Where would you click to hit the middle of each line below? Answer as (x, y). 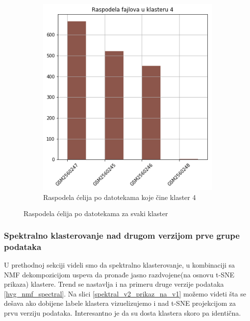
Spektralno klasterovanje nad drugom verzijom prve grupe (122, 235)
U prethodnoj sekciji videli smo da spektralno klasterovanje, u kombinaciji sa (120, 264)
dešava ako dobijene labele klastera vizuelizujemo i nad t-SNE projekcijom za (120, 303)
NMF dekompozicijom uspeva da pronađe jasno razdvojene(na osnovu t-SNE (119, 274)
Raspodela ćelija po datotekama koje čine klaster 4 (120, 197)
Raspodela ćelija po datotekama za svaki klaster (96, 213)
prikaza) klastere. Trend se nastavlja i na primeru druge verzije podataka (114, 284)
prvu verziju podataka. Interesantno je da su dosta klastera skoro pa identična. (123, 312)
